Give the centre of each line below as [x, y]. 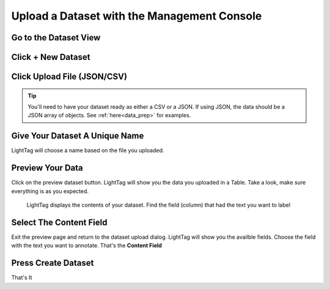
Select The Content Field [59, 222]
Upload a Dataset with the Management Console [137, 16]
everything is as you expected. [50, 191]
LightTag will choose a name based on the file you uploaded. [88, 150]
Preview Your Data [47, 168]
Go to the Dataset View [56, 38]
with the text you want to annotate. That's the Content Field [86, 246]
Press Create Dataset [53, 263]
